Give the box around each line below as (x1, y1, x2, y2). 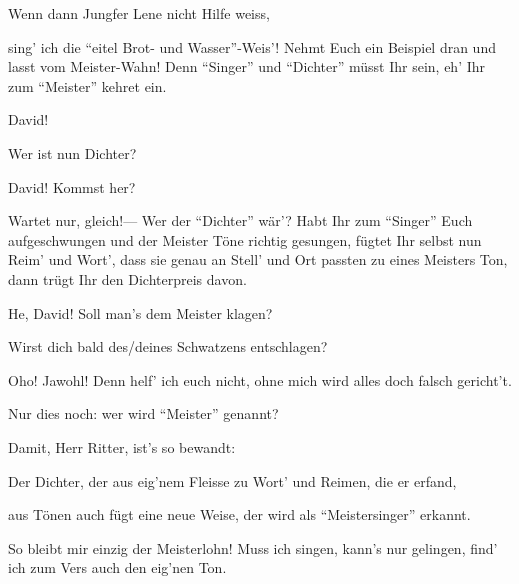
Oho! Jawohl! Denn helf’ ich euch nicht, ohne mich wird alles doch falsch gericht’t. (8, 369, 512, 390)
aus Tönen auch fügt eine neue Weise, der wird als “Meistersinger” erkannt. (8, 504, 471, 525)
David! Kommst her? (8, 176, 136, 197)
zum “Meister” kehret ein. (8, 75, 167, 96)
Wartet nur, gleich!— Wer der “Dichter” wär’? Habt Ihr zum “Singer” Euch (8, 210, 473, 231)
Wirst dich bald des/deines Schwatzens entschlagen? (8, 336, 328, 357)
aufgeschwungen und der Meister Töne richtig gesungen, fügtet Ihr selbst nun (8, 229, 482, 250)
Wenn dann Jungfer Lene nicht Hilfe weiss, (8, 3, 270, 23)
